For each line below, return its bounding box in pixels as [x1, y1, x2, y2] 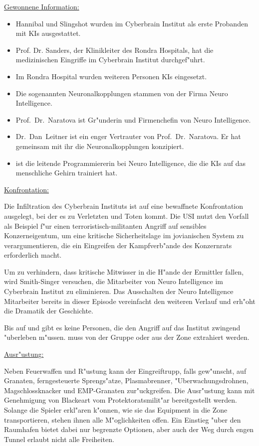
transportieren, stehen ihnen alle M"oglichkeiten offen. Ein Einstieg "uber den [4, 414, 241, 425]
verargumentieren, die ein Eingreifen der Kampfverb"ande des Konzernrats [4, 240, 232, 250]
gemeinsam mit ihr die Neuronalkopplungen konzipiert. [15, 141, 184, 151]
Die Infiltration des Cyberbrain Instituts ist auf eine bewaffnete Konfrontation [4, 201, 244, 211]
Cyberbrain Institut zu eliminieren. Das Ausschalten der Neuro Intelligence [4, 286, 234, 297]
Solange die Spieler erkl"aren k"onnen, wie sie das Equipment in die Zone [4, 405, 228, 415]
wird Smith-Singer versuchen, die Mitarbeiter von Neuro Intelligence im [4, 276, 223, 287]
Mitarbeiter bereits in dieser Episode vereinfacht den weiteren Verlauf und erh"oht [4, 296, 256, 306]
